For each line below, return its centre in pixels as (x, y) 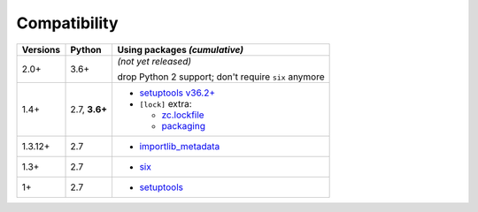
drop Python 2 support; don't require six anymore (221, 77)
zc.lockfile (183, 115)
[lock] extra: (166, 103)
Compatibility (67, 23)
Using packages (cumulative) (180, 49)
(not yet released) (154, 61)
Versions (41, 49)
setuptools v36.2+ (177, 93)
